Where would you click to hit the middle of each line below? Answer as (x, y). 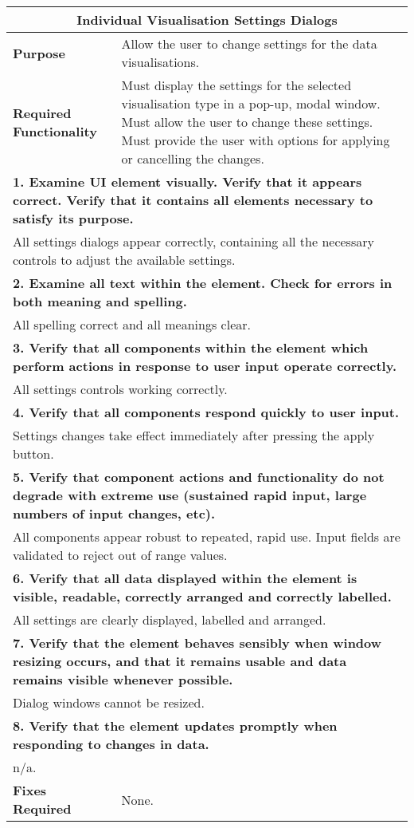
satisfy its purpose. (73, 218)
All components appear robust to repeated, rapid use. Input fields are (207, 536)
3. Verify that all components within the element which (191, 347)
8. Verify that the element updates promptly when (175, 725)
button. (33, 453)
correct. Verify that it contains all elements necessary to (193, 200)
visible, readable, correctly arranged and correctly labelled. (202, 596)
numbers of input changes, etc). (114, 513)
